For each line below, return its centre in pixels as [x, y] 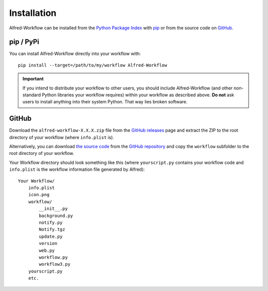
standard [32, 95]
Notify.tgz [52, 229]
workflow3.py [55, 264]
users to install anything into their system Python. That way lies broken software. [105, 102]
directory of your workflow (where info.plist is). [62, 137]
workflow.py [53, 257]
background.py [56, 216]
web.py [47, 250]
